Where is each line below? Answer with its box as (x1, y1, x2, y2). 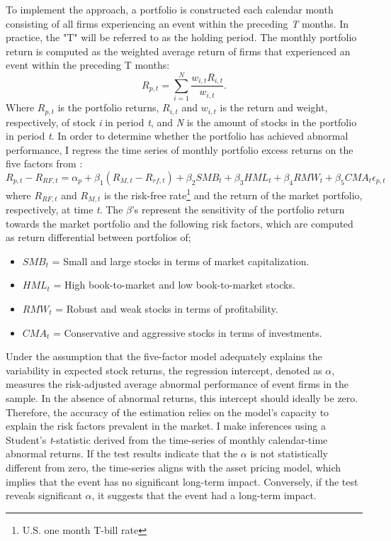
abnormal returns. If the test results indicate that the (6, 446, 238, 461)
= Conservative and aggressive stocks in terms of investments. (52, 325, 322, 340)
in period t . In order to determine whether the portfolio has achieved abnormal (6, 128, 348, 143)
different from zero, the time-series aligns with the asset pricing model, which (6, 459, 341, 474)
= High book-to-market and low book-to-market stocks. (53, 277, 295, 292)
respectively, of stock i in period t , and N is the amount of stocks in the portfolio (6, 114, 357, 129)
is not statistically (250, 446, 328, 461)
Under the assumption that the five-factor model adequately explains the (6, 349, 322, 364)
